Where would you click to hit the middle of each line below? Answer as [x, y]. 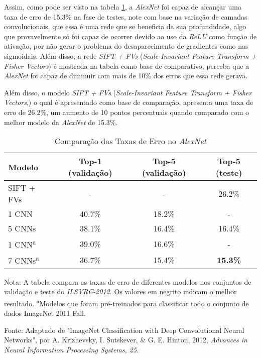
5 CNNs [22, 228]
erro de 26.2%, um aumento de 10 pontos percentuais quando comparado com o [126, 112]
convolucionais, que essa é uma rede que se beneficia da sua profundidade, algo [125, 26]
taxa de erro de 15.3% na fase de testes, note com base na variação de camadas [126, 16]
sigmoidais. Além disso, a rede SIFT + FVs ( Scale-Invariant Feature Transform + [130, 55]
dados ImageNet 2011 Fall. [45, 313]
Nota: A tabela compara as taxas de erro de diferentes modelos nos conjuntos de [128, 281]
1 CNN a [22, 244]
